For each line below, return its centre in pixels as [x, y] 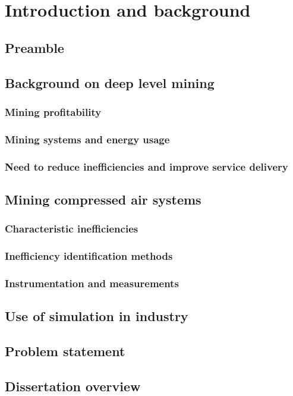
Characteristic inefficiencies [72, 229]
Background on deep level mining [110, 82]
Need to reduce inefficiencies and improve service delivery [146, 166]
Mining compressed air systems [103, 199]
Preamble [34, 47]
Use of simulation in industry [97, 316]
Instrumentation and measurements [92, 283]
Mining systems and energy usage [87, 139]
